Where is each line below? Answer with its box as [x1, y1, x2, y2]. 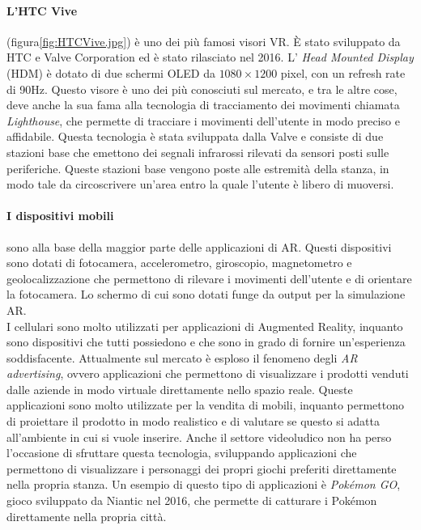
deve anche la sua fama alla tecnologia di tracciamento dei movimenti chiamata [6, 96, 400, 113]
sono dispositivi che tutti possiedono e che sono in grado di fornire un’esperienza [6, 333, 406, 350]
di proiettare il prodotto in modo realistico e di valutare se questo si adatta [6, 413, 380, 430]
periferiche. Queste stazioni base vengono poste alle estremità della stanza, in [6, 159, 389, 176]
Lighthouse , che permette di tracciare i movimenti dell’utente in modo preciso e [6, 112, 400, 129]
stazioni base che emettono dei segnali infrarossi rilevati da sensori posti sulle [6, 143, 389, 160]
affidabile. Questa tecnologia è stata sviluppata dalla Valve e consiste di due [6, 128, 384, 145]
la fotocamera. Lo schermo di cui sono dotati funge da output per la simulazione [6, 286, 406, 303]
